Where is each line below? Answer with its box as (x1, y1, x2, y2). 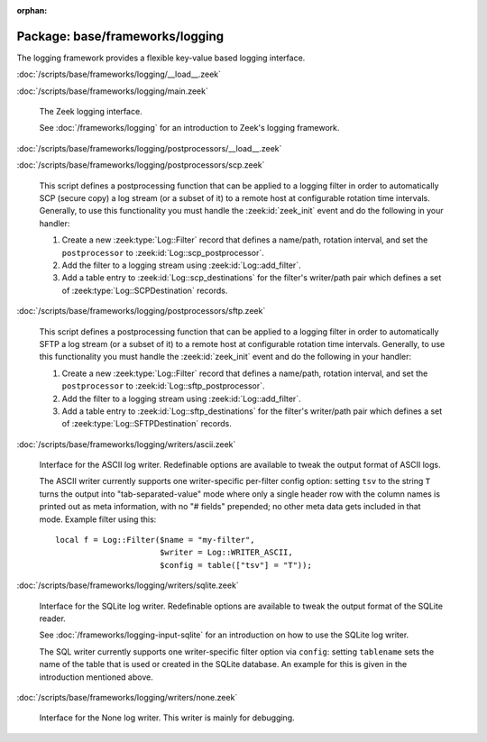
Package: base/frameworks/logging (16, 28, 225, 44)
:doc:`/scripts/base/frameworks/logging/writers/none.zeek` (16, 692, 238, 702)
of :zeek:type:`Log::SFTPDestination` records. (61, 418, 232, 429)
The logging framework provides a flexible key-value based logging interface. (16, 52, 306, 63)
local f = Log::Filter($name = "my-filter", (55, 535, 256, 545)
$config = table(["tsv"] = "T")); (159, 560, 313, 570)
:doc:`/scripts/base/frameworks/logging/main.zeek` (16, 86, 209, 96)
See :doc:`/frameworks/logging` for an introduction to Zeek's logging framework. (39, 123, 340, 133)
